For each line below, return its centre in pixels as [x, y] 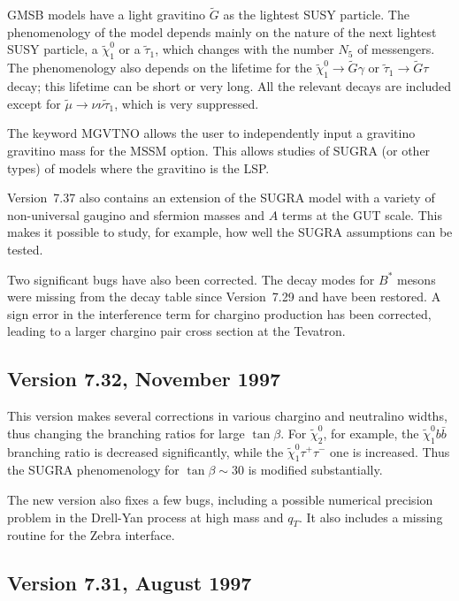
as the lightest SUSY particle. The [316, 15]
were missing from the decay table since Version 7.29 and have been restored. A [224, 297]
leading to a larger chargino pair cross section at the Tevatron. [176, 331]
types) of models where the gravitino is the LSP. [138, 167]
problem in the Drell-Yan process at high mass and [145, 517]
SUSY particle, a [53, 49]
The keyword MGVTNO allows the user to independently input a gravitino [211, 133]
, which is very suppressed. [187, 103]
